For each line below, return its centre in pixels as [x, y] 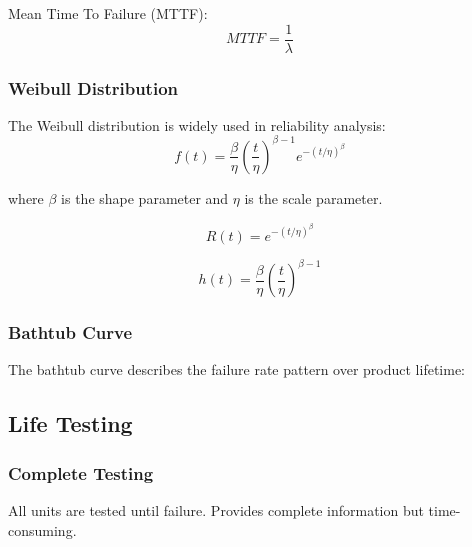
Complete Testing [81, 472]
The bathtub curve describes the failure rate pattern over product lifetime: [237, 369]
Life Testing [70, 423]
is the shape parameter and [145, 197]
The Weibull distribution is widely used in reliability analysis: [197, 124]
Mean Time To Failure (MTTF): [108, 13]
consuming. [42, 529]
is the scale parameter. [313, 197]
